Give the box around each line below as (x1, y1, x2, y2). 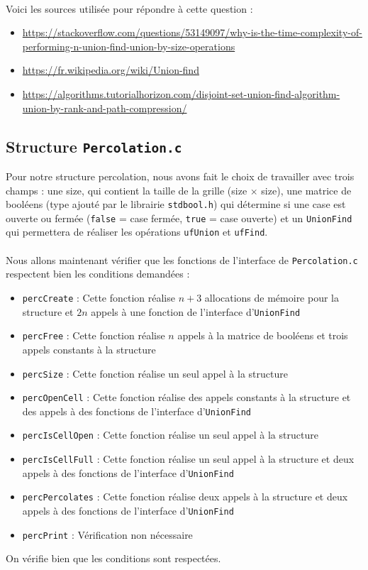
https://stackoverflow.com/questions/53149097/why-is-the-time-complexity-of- (22, 25, 362, 40)
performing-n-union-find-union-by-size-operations (22, 38, 235, 53)
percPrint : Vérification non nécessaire (22, 527, 193, 542)
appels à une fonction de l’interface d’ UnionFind (91, 304, 301, 319)
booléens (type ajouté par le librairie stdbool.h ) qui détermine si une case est (6, 197, 346, 212)
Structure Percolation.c (6, 135, 182, 157)
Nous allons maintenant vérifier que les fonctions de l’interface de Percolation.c (6, 252, 358, 267)
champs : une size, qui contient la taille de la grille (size (6, 182, 247, 197)
